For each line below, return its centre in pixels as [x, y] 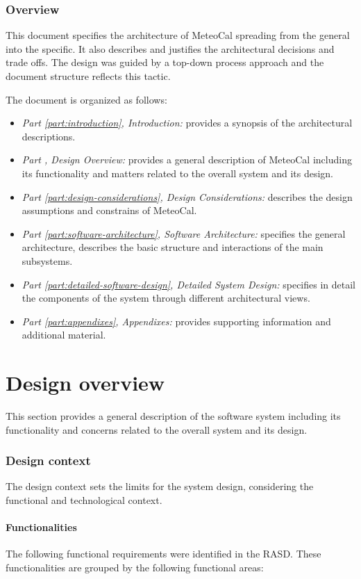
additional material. [64, 335]
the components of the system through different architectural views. [166, 298]
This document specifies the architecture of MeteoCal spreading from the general [178, 35]
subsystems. [47, 260]
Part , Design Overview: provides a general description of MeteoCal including [187, 160]
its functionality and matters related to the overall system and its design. [177, 173]
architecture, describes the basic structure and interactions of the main [173, 247]
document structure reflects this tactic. [88, 76]
